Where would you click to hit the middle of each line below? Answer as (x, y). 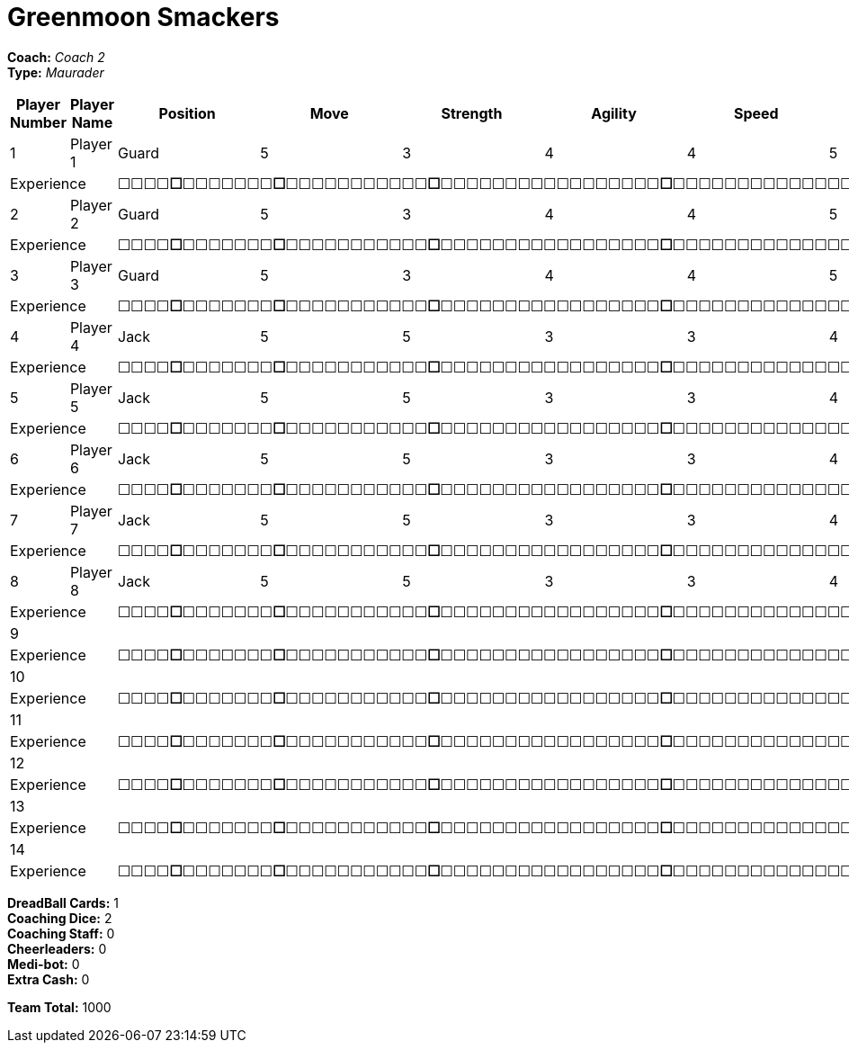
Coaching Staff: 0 (61, 933)
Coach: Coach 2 (56, 57)
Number (38, 122)
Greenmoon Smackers (143, 17)
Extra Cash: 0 (49, 979)
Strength (472, 113)
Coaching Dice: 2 (60, 918)
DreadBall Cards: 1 (63, 902)
